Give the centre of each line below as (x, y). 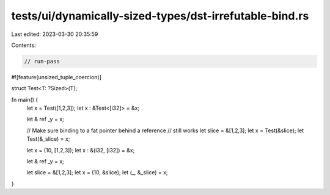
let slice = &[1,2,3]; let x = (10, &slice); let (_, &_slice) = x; (97, 172)
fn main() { (25, 99)
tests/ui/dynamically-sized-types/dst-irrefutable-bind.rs (160, 16)
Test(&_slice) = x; (48, 139)
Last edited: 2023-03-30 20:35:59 (55, 34)
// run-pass (42, 61)
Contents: (24, 45)
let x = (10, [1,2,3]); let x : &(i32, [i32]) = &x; (81, 150)
